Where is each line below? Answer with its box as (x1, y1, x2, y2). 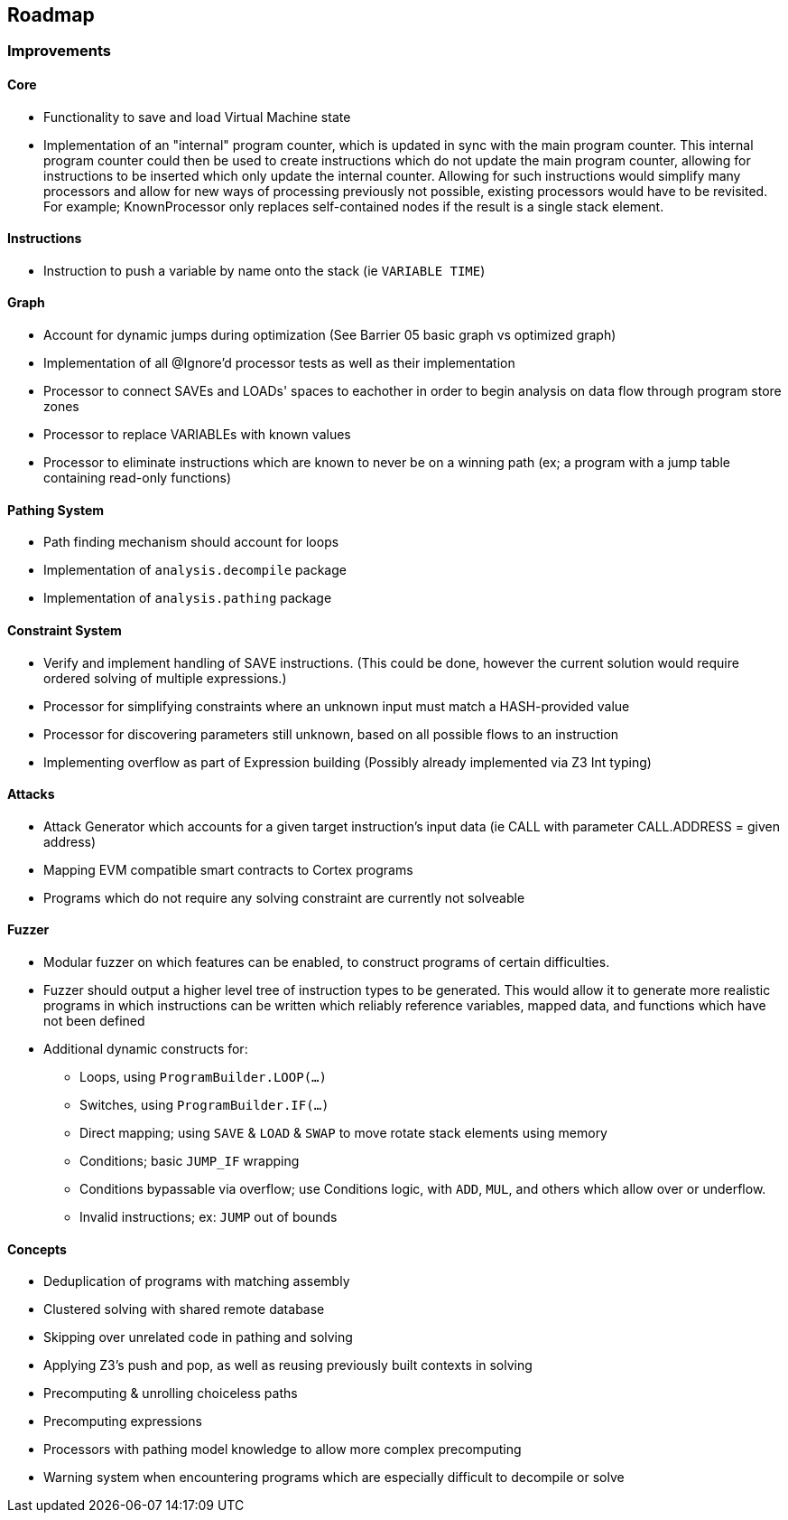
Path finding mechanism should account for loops (43, 534, 339, 550)
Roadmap (7, 4, 95, 26)
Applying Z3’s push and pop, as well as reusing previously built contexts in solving (43, 1357, 533, 1374)
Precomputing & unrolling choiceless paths (43, 1385, 298, 1402)
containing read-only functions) (43, 470, 232, 486)
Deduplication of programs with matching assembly (43, 1273, 350, 1290)
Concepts (7, 1241, 67, 1257)
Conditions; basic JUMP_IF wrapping (79, 1152, 300, 1168)
